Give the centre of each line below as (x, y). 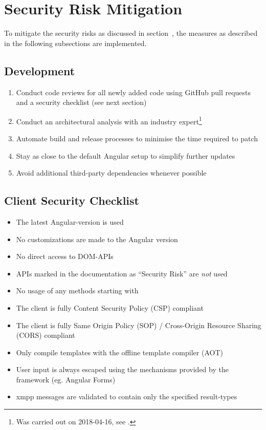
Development (40, 70)
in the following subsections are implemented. (75, 43)
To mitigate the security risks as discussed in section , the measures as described (131, 33)
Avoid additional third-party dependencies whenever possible (111, 173)
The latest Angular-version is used (70, 221)
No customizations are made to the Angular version (97, 239)
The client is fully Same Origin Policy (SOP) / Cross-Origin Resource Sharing (139, 325)
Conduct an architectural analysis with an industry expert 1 (109, 120)
